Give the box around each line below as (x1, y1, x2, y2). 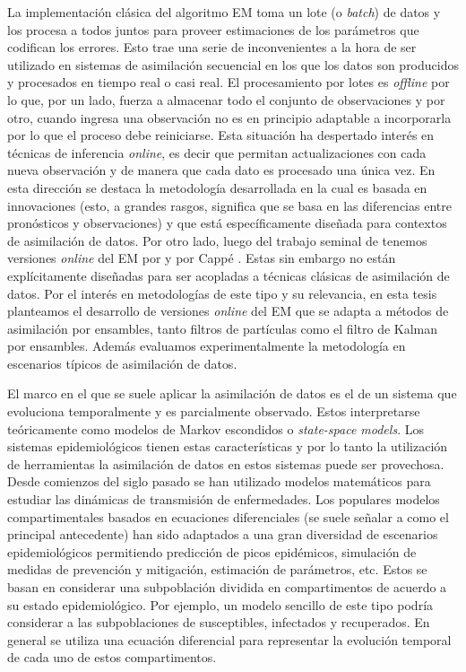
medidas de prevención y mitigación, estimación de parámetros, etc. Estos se (7, 560, 427, 579)
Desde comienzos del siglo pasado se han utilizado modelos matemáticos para (7, 472, 431, 491)
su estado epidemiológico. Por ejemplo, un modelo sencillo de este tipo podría (7, 595, 434, 614)
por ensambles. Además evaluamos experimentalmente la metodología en (7, 336, 406, 355)
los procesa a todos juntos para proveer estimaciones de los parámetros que (7, 20, 419, 39)
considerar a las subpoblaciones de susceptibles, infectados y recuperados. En (7, 613, 430, 632)
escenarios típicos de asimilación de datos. (7, 353, 237, 372)
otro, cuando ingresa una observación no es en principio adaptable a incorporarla (7, 108, 452, 127)
